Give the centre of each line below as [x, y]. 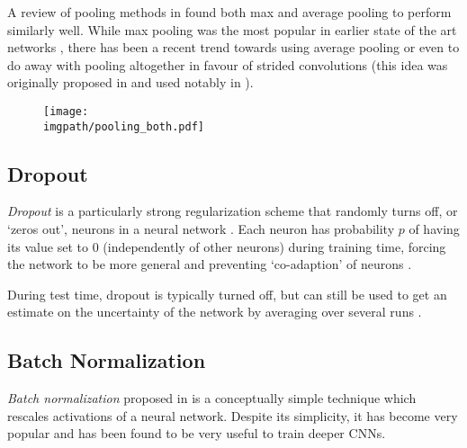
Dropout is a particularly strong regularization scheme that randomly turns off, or [233, 211]
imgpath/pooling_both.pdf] [124, 126]
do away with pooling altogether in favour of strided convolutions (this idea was [228, 64]
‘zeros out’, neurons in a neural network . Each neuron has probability [201, 229]
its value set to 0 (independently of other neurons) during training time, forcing [227, 246]
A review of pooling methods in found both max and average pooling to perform [229, 12]
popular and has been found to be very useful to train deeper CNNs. [197, 433]
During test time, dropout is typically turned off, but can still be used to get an [227, 294]
